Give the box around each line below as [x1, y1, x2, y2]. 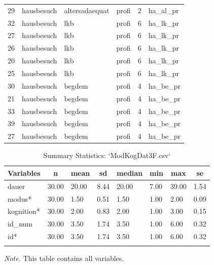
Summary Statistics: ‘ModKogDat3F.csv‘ [43, 150, 171, 161]
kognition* [8, 206, 40, 216]
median [117, 167, 143, 178]
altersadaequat [64, 5, 110, 15]
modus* [8, 193, 32, 204]
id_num [8, 218, 33, 229]
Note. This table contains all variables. [4, 253, 124, 263]
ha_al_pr [148, 5, 179, 15]
